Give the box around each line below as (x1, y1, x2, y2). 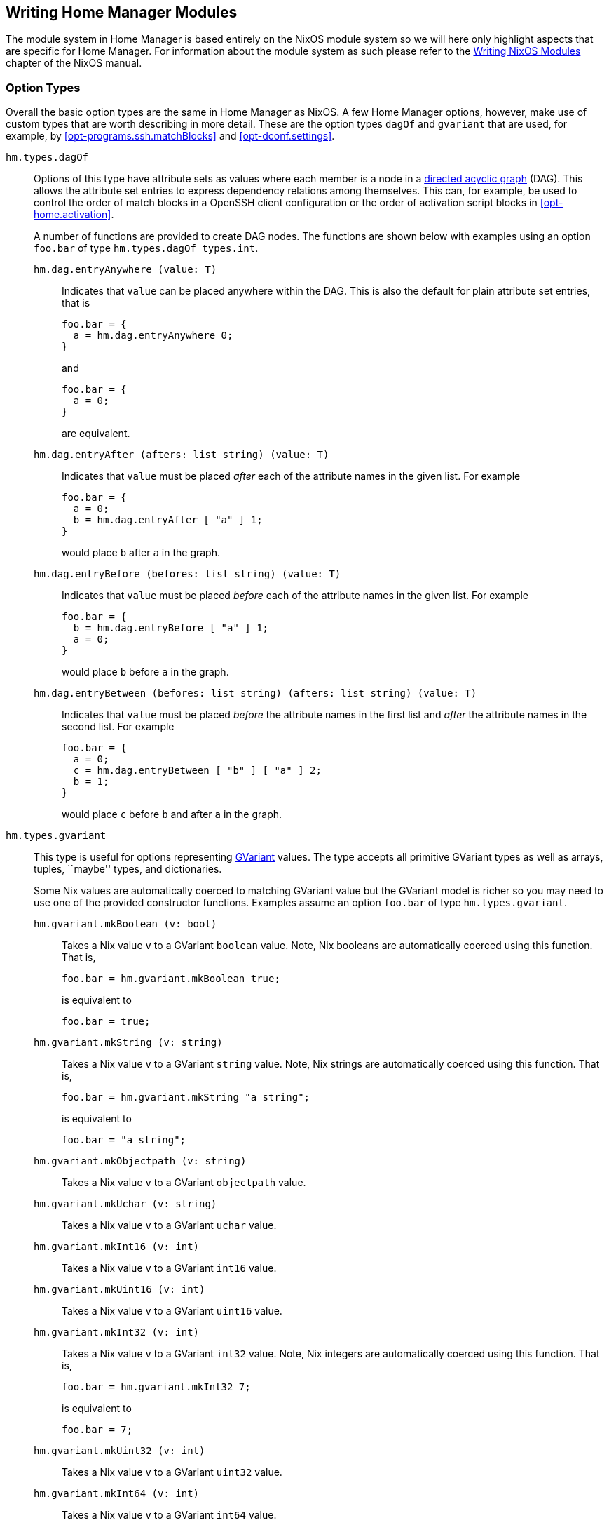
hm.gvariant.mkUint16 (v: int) (34, 1284, 205, 1296)
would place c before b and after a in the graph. (62, 808, 282, 821)
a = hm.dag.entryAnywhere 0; (73, 330, 233, 342)
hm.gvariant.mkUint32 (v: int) (34, 1445, 205, 1457)
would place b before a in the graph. (62, 666, 229, 678)
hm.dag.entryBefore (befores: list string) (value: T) (34, 568, 341, 580)
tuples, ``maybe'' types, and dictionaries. (34, 863, 222, 875)
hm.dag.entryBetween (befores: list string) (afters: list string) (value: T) (34, 687, 477, 699)
